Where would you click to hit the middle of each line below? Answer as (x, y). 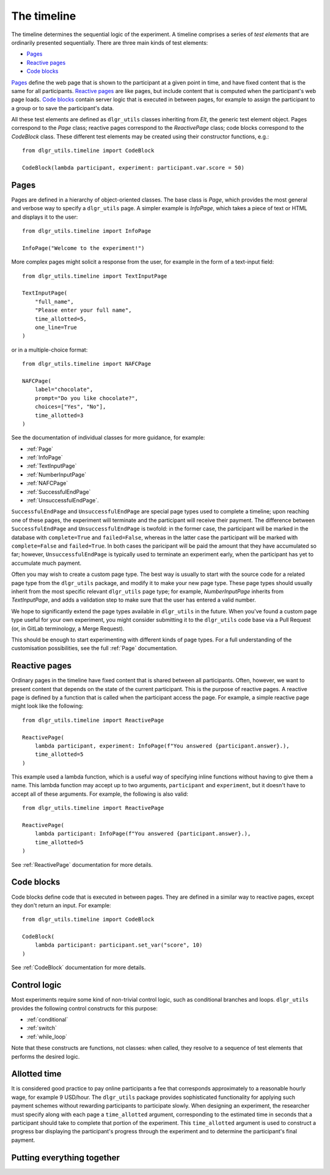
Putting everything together (66, 1158)
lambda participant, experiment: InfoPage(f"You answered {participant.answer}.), (162, 746)
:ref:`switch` (42, 1028)
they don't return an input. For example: (61, 905)
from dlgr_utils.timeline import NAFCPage (87, 364)
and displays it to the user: (45, 217)
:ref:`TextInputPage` (52, 466)
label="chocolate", (64, 390)
